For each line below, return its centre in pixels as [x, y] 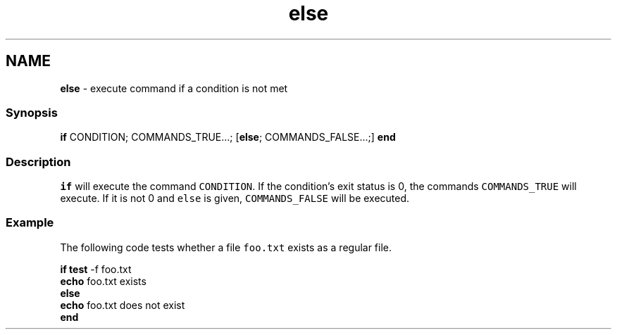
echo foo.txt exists [103, 281]
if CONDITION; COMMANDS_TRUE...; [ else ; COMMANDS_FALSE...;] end [228, 137]
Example [30, 223]
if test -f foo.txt [96, 269]
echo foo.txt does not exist [123, 305]
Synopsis [32, 112]
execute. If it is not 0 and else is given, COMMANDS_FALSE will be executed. [235, 198]
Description [38, 162]
